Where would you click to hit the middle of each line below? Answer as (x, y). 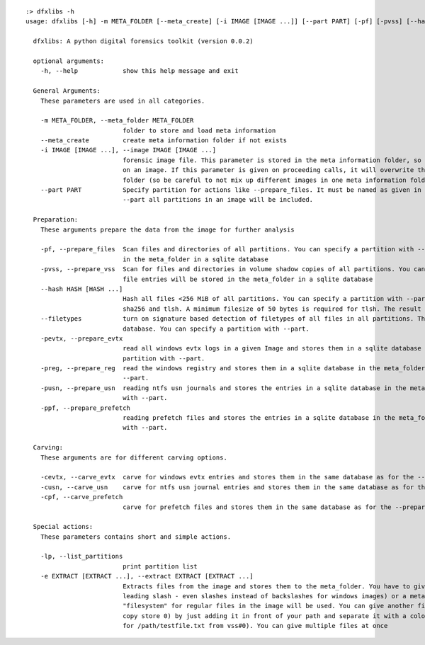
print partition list (160, 566)
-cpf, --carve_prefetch (81, 497)
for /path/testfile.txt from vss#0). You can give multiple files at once (255, 626)
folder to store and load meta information (199, 130)
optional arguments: (69, 61)
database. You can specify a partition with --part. (216, 329)
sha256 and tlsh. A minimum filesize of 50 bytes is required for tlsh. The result (272, 309)
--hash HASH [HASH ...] (81, 289)
